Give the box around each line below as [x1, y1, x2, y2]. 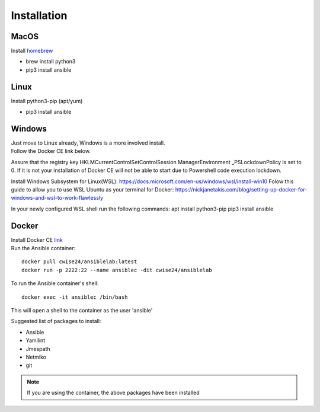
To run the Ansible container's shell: [11, 280, 99, 287]
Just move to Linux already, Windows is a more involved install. [11, 139, 165, 146]
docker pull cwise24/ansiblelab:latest [21, 258, 137, 265]
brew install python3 [25, 58, 76, 65]
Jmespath [25, 345, 50, 352]
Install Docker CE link [11, 236, 63, 243]
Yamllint [25, 337, 46, 344]
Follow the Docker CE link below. [11, 148, 91, 155]
